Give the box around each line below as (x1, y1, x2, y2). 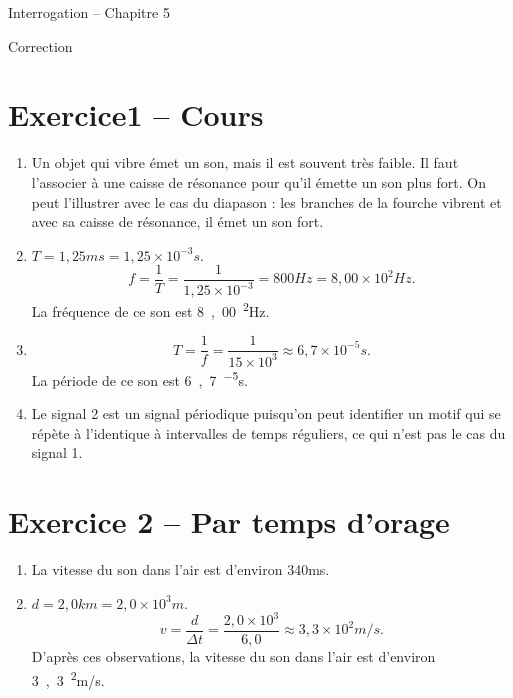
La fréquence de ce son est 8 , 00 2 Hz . (31, 298, 270, 321)
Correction (8, 35, 73, 56)
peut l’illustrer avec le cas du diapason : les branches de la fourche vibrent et (31, 191, 502, 212)
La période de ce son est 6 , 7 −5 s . (31, 366, 248, 390)
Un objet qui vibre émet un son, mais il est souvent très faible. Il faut (31, 152, 459, 173)
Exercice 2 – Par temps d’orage (8, 500, 450, 541)
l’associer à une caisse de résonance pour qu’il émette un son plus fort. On (31, 171, 486, 192)
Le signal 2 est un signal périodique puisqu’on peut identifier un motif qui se (31, 403, 501, 423)
